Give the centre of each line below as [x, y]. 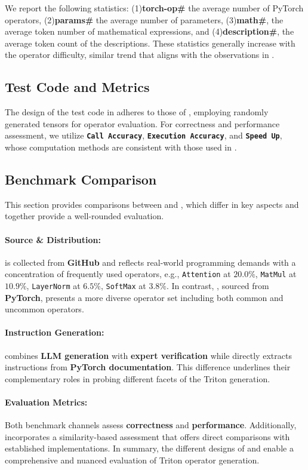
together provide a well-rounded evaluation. [84, 216]
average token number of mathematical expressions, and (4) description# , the [150, 31]
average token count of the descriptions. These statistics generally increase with [150, 43]
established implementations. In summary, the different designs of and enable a [149, 448]
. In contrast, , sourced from [218, 286]
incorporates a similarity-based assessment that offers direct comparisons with [147, 436]
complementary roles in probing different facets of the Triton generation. [138, 378]
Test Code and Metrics [77, 87]
